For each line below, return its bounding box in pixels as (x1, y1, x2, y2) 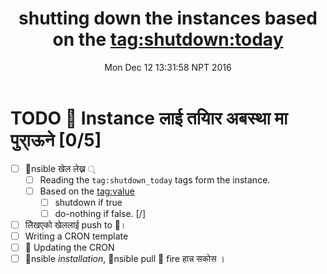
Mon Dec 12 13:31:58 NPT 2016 (104, 61, 232, 73)
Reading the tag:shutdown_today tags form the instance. (39, 173, 271, 186)
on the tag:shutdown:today (52, 28, 284, 51)
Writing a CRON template (24, 230, 129, 242)
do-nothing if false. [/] (54, 207, 146, 219)
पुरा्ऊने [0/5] (10, 128, 102, 151)
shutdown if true (54, 196, 123, 208)
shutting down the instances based (18, 7, 318, 30)
